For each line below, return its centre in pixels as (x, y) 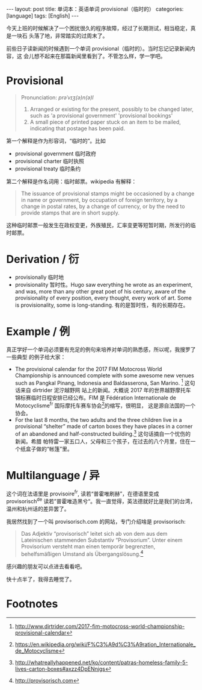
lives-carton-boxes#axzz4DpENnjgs (60, 669)
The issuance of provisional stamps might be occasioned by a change (108, 193)
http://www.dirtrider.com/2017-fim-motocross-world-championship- (100, 626)
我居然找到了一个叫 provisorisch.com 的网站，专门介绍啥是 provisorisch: (96, 522)
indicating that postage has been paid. (77, 128)
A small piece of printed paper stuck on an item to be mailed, (106, 122)
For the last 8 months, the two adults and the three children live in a (98, 420)
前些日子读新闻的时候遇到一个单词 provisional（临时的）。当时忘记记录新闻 (98, 49)
